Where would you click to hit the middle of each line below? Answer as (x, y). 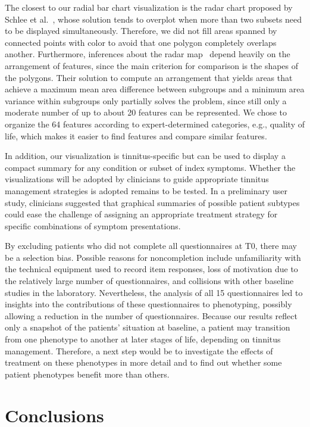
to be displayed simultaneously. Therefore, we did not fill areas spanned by (141, 31)
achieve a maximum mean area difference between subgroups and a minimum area (155, 89)
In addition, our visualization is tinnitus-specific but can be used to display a (145, 156)
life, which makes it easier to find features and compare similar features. (136, 135)
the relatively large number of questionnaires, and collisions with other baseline (149, 281)
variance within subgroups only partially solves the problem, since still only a (146, 100)
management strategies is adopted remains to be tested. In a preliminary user (146, 190)
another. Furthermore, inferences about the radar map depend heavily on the (148, 54)
